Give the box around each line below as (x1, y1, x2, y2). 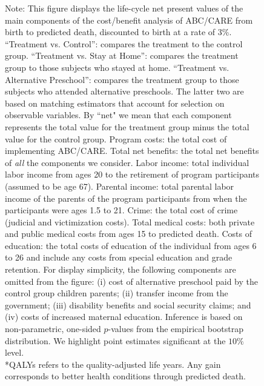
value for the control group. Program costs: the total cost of (5, 132, 227, 145)
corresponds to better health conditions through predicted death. (5, 370, 246, 382)
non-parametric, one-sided (5, 322, 101, 335)
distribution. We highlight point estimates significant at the (5, 334, 226, 347)
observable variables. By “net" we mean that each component (5, 108, 232, 121)
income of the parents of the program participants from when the (5, 191, 247, 204)
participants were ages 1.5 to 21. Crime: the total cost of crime (5, 204, 238, 216)
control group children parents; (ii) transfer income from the (5, 287, 228, 299)
